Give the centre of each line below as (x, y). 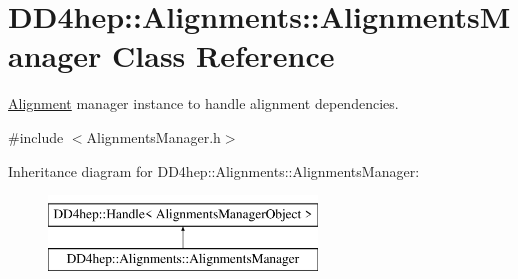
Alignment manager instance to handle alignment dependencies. (203, 103)
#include (36, 136)
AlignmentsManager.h (153, 136)
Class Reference (223, 55)
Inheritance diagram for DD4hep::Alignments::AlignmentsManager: (214, 170)
